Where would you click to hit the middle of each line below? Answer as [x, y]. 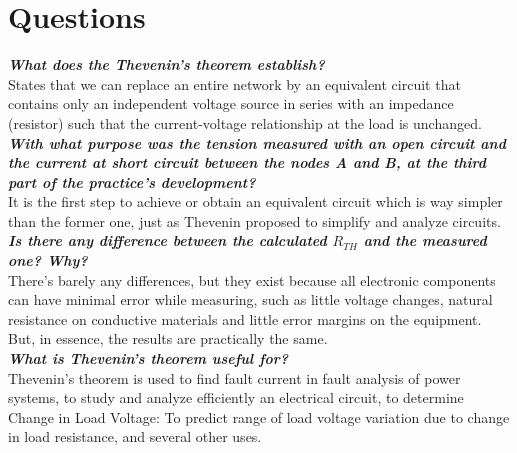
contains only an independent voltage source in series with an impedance [231, 103]
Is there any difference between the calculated [167, 240]
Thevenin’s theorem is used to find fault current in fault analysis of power [234, 377]
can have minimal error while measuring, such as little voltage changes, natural [250, 299]
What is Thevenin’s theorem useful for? [148, 358]
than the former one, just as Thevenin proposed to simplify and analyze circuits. [254, 220]
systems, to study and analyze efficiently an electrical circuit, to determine [236, 397]
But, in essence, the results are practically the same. [168, 338]
